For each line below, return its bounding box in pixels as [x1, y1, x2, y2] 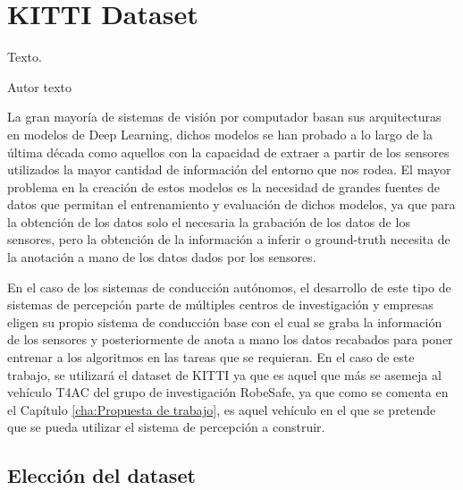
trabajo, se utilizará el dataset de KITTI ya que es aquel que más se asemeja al [7, 365, 442, 384]
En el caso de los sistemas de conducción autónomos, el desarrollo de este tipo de [7, 277, 451, 296]
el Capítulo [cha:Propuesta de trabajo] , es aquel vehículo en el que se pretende [7, 400, 436, 418]
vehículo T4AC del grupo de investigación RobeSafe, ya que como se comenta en [7, 383, 449, 401]
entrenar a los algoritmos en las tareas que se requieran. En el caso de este [7, 348, 415, 367]
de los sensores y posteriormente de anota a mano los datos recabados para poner [7, 330, 453, 349]
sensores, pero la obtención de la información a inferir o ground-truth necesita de [7, 230, 450, 249]
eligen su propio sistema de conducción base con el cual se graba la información [7, 312, 442, 331]
